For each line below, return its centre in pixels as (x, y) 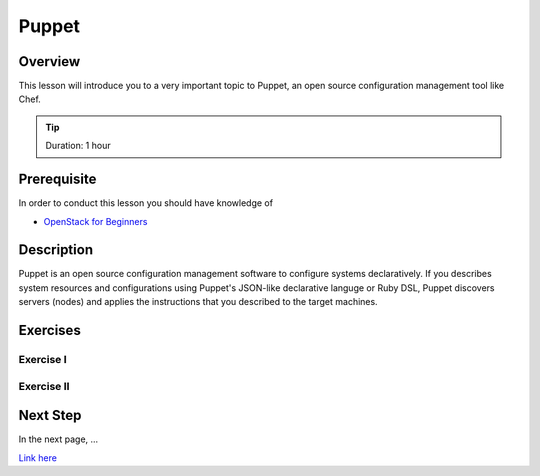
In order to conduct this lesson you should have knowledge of (146, 203)
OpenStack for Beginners (95, 221)
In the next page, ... (58, 439)
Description (56, 250)
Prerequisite (57, 179)
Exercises (50, 330)
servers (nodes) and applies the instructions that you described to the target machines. (198, 302)
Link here (37, 457)
